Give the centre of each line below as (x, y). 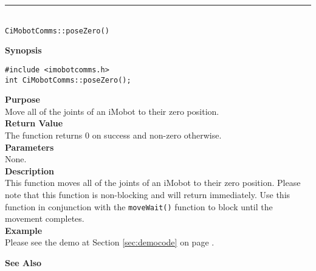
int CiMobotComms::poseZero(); (68, 80)
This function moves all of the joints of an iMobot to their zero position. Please (153, 183)
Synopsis (23, 50)
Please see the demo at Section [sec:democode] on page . (110, 242)
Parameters (29, 147)
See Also (23, 262)
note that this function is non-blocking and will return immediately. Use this (148, 194)
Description (30, 170)
